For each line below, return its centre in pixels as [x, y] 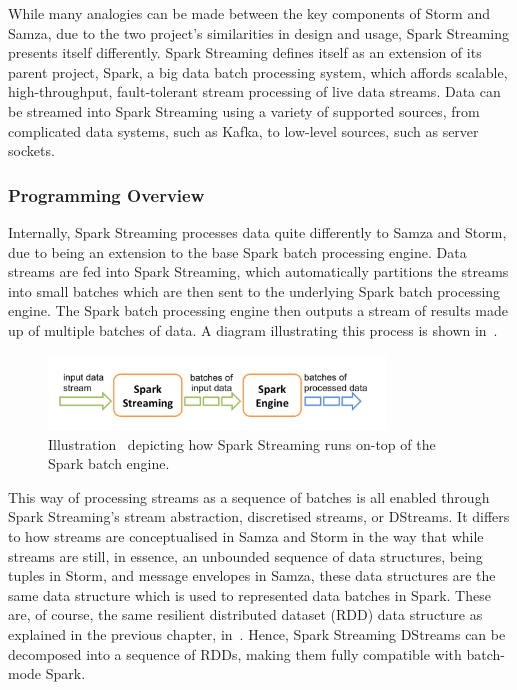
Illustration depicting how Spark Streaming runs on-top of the [242, 443]
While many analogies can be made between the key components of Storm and [249, 13]
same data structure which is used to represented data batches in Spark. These [249, 594]
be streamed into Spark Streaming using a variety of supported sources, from [244, 110]
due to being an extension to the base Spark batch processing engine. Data [237, 251]
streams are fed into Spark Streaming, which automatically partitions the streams [258, 271]
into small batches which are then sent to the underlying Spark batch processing [254, 290]
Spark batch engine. [109, 463]
